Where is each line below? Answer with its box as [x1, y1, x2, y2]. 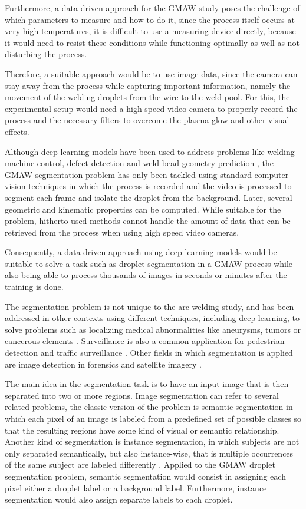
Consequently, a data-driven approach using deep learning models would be [5, 246, 277, 258]
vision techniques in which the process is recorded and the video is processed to [5, 180, 292, 192]
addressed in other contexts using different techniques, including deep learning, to [5, 312, 300, 324]
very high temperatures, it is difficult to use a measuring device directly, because [5, 25, 296, 37]
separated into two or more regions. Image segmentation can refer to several [5, 389, 279, 401]
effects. [5, 125, 29, 137]
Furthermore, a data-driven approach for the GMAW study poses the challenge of [5, 2, 300, 14]
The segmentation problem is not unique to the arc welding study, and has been [5, 300, 294, 312]
